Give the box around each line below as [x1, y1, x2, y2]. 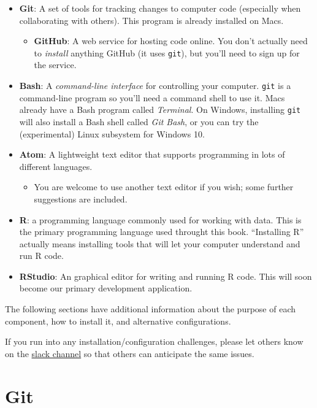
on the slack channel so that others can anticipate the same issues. [5, 347, 254, 360]
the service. [34, 58, 77, 71]
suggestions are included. [34, 192, 128, 205]
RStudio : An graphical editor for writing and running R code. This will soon [19, 269, 312, 282]
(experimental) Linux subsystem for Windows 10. [19, 127, 205, 140]
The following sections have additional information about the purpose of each [5, 302, 296, 315]
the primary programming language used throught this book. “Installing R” [19, 225, 304, 238]
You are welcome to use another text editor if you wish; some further [34, 180, 294, 193]
